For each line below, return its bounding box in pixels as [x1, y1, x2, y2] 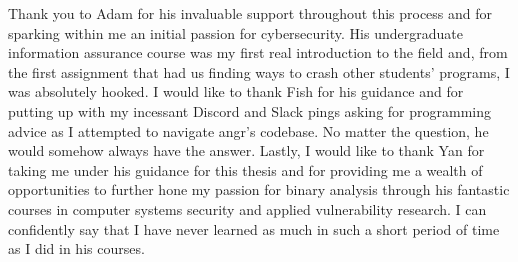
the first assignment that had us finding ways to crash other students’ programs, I [8, 61, 510, 82]
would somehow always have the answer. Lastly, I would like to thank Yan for [8, 140, 485, 161]
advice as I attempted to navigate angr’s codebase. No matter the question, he [8, 120, 489, 141]
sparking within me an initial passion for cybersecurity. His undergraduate [8, 22, 463, 43]
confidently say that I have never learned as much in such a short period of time [8, 218, 500, 239]
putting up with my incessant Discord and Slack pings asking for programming [8, 100, 491, 121]
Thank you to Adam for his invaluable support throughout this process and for [8, 3, 493, 23]
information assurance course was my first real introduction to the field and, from [8, 42, 508, 63]
